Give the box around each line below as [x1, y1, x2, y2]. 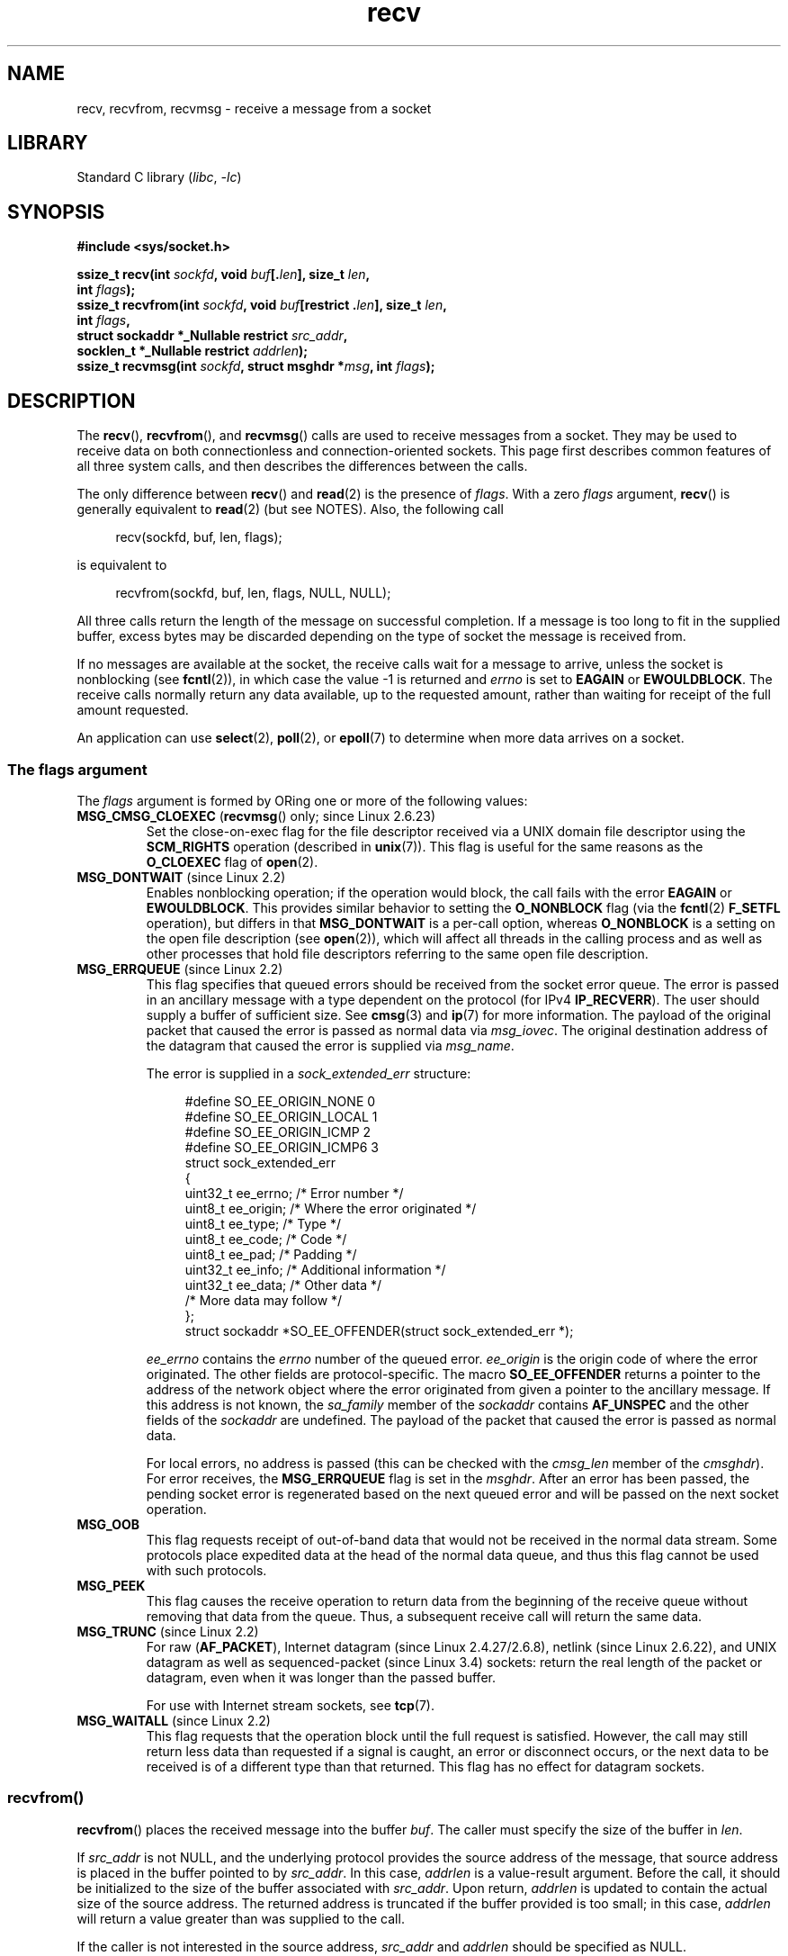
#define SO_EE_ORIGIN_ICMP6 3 [184, 1139, 379, 1155]
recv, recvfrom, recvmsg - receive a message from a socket [76, 100, 432, 116]
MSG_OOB [76, 1516, 140, 1532]
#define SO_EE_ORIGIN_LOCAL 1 [184, 1108, 378, 1124]
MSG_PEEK [76, 1577, 146, 1593]
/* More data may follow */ [184, 1292, 343, 1308]
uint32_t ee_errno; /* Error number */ [184, 1185, 404, 1201]
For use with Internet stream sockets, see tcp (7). [146, 1697, 434, 1713]
